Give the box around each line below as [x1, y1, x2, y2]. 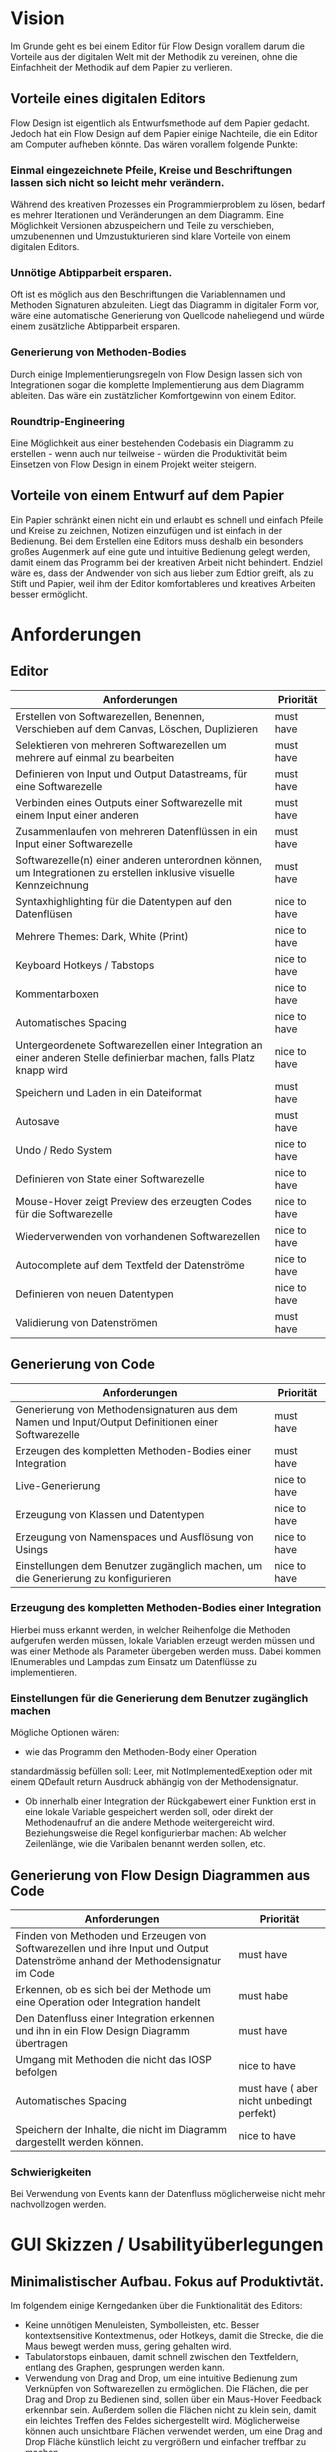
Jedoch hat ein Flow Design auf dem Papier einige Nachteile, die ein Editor [10, 127, 318, 139]
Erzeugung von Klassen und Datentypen [15, 1507, 205, 1521]
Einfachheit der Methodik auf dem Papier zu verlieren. [10, 61, 233, 73]
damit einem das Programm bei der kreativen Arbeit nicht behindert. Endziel [10, 556, 323, 568]
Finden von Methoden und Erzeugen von [15, 1928, 207, 1942]
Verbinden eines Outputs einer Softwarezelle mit [15, 795, 243, 809]
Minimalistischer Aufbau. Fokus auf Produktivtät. [10, 2273, 325, 2290]
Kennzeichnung [15, 878, 89, 892]
